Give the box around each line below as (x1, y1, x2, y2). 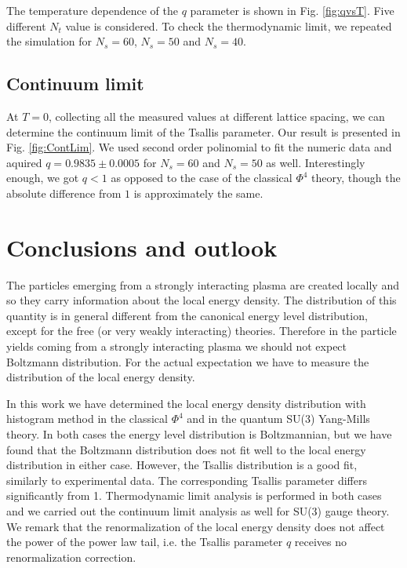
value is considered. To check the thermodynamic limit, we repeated (65, 17, 392, 34)
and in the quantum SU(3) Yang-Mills (187, 410, 370, 427)
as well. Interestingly (266, 154, 365, 170)
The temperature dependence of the (6, 2, 179, 18)
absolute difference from (6, 184, 122, 201)
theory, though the (311, 169, 401, 186)
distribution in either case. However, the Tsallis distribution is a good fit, (6, 457, 358, 473)
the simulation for (6, 33, 93, 49)
